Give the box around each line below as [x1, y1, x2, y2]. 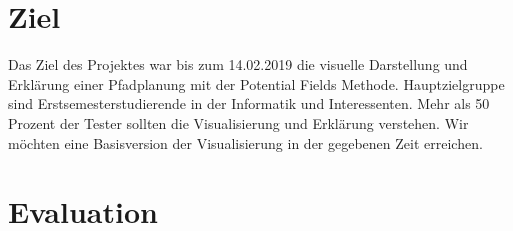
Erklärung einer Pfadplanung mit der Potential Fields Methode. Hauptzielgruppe [8, 73, 505, 94]
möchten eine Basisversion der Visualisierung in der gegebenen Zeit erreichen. [8, 132, 483, 153]
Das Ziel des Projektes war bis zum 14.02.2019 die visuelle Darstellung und [8, 54, 468, 75]
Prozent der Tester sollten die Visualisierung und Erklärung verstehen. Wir [8, 112, 469, 133]
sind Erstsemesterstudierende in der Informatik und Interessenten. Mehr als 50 [8, 93, 490, 114]
